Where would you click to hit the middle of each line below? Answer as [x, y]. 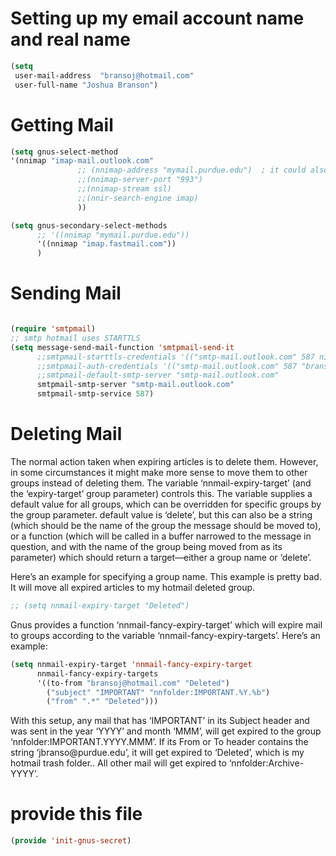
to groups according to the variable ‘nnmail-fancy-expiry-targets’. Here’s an [165, 635]
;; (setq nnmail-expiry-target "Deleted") [100, 606]
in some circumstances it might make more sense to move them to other [159, 472]
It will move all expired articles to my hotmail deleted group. [133, 587]
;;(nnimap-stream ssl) [124, 189]
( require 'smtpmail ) [53, 329]
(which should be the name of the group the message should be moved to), [166, 525]
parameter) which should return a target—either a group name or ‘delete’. [161, 557]
